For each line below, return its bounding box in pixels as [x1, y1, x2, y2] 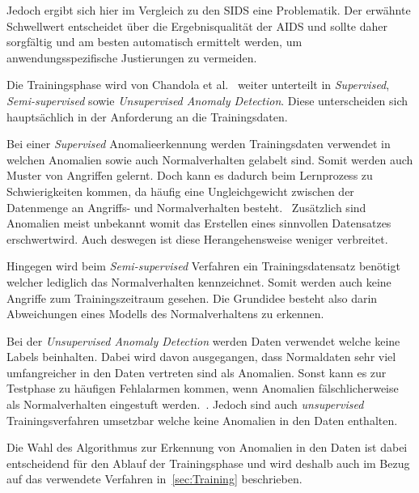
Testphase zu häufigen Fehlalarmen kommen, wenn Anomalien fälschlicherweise [6, 380, 399, 397]
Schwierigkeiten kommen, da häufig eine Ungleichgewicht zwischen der [6, 182, 354, 199]
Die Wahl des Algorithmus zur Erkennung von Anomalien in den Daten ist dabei [6, 439, 408, 456]
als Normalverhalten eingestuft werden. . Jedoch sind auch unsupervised [6, 396, 364, 413]
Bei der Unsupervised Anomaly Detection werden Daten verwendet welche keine [6, 332, 400, 349]
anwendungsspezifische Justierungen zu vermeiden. [6, 49, 257, 66]
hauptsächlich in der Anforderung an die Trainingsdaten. [6, 108, 288, 125]
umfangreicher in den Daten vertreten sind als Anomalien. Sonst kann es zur [6, 363, 387, 380]
